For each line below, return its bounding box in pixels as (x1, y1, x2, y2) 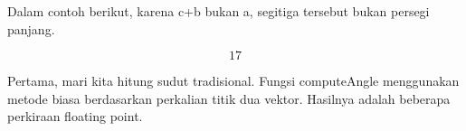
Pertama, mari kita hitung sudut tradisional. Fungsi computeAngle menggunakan (7, 71, 460, 90)
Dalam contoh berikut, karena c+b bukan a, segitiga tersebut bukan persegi (7, 2, 430, 20)
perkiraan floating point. (7, 107, 143, 126)
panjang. (7, 19, 55, 38)
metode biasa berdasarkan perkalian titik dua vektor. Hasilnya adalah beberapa (7, 89, 451, 108)
